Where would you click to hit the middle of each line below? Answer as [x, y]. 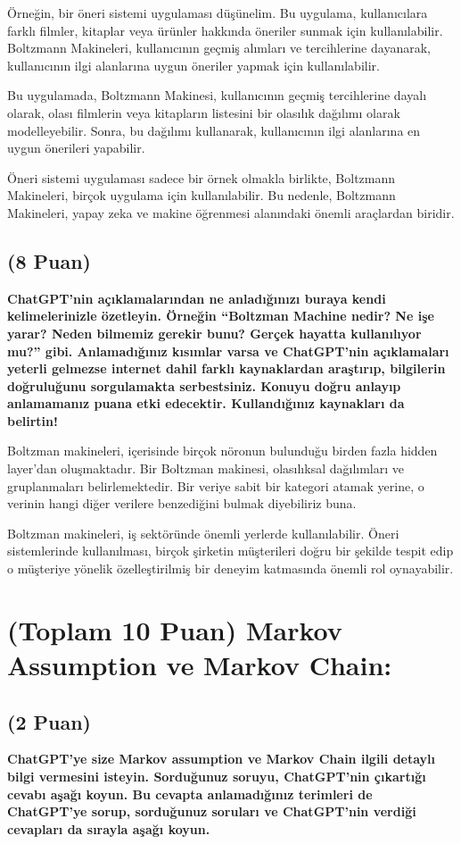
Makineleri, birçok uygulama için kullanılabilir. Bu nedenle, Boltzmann [202, 195]
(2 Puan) [49, 721]
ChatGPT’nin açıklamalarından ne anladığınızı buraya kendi [197, 298]
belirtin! [33, 420]
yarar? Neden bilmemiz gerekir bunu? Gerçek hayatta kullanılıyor [214, 333]
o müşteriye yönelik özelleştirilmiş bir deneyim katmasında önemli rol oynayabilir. [230, 568]
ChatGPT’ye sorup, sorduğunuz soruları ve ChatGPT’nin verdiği [212, 811]
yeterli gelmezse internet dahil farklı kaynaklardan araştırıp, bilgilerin [226, 368]
